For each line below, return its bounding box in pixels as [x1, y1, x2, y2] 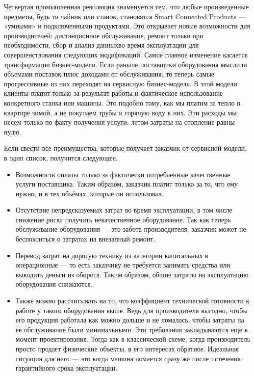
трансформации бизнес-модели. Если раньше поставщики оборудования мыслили [4, 59, 247, 69]
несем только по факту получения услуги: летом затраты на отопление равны [4, 117, 235, 127]
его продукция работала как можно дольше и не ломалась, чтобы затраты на [15, 315, 244, 325]
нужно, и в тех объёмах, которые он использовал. [15, 188, 164, 198]
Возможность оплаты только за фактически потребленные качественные [15, 169, 230, 179]
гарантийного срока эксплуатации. [15, 363, 118, 373]
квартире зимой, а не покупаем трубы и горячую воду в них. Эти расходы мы [4, 107, 237, 117]
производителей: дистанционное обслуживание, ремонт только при [4, 30, 203, 40]
